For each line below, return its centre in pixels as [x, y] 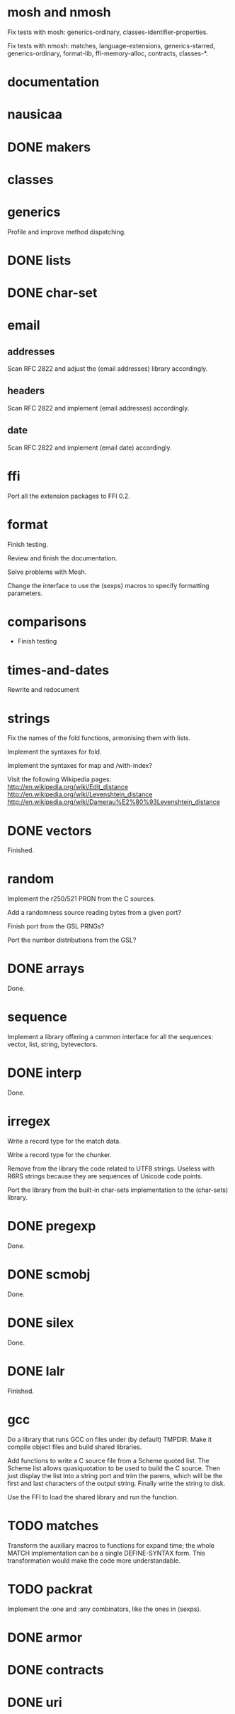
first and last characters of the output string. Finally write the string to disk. [116, 1483]
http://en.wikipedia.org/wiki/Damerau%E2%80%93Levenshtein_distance [114, 802]
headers [26, 391]
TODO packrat [50, 1589]
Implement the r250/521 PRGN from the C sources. [81, 899]
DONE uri [35, 1703]
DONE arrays [46, 969]
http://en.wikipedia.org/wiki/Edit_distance [68, 787]
